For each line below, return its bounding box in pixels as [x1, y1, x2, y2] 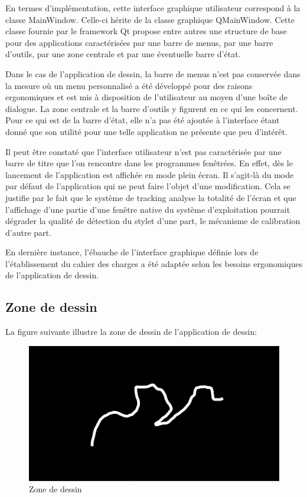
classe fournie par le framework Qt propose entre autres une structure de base [5, 25, 287, 37]
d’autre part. [5, 226, 51, 238]
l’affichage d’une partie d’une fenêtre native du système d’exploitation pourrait [5, 203, 290, 215]
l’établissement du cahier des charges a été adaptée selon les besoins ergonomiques [5, 257, 303, 269]
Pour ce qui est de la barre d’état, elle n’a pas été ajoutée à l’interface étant [5, 114, 280, 126]
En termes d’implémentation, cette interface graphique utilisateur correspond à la [5, 2, 301, 14]
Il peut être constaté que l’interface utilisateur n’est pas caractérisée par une [5, 145, 282, 157]
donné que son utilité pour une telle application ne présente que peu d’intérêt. [5, 125, 288, 137]
